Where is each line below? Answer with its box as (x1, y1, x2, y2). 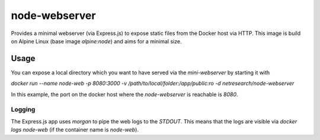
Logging (11, 106, 36, 114)
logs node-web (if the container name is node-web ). (11, 126, 139, 133)
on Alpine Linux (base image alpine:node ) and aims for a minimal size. (11, 37, 182, 44)
